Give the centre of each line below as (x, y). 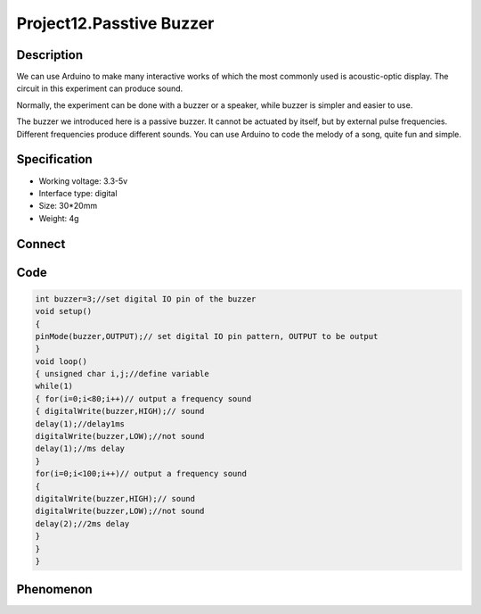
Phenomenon (54, 589)
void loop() (61, 361)
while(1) (54, 386)
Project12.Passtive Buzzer (115, 23)
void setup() (64, 311)
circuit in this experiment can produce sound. (100, 88)
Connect (41, 244)
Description (50, 55)
